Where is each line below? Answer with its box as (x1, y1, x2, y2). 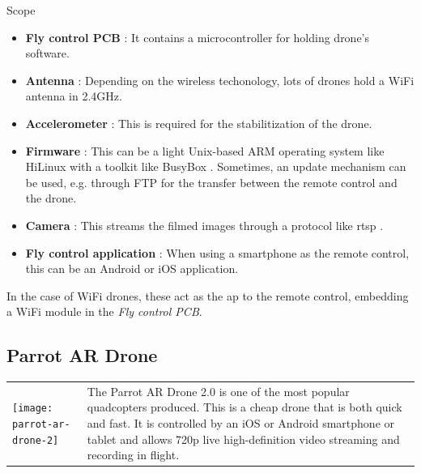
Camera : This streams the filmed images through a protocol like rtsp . (25, 216, 384, 233)
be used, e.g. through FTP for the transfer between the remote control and (25, 173, 398, 190)
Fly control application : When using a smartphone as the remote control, (25, 244, 410, 261)
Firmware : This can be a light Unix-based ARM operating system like (25, 142, 385, 159)
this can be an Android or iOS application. (25, 260, 239, 277)
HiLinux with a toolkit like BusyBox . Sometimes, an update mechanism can (25, 158, 406, 175)
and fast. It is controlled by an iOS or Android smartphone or (87, 415, 395, 432)
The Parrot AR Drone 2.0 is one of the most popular (87, 382, 350, 399)
